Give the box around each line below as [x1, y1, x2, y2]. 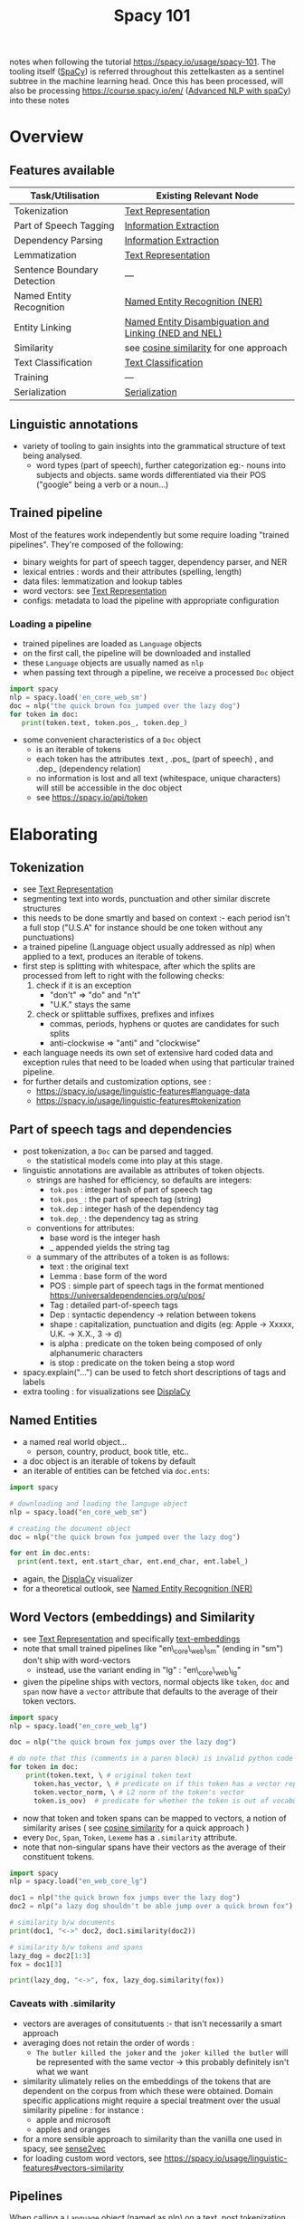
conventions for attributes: [35, 1223, 136, 1234]
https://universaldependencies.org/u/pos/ [49, 1290, 205, 1301]
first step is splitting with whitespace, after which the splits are [22, 961, 256, 971]
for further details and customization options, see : [22, 1076, 212, 1087]
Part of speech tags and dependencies [9, 1122, 233, 1137]
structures [22, 903, 62, 914]
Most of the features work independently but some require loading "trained [9, 529, 290, 540]
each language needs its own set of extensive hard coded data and [22, 1047, 274, 1058]
